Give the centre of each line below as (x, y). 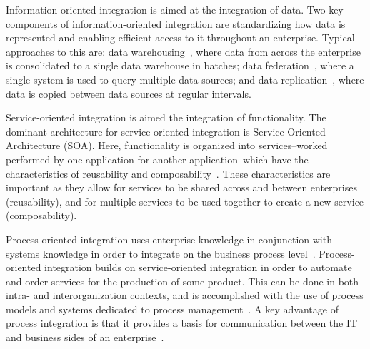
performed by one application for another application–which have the (157, 159)
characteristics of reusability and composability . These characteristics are (168, 173)
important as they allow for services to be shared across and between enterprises (181, 187)
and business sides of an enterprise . (85, 337)
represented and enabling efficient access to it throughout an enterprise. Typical (180, 37)
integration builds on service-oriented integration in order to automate (198, 267)
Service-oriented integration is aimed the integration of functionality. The (166, 117)
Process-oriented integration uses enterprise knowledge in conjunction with (169, 239)
